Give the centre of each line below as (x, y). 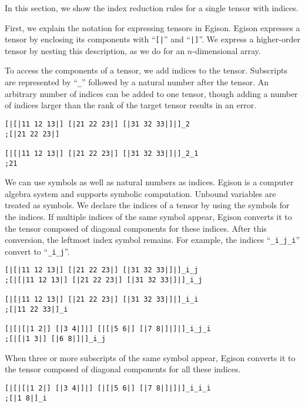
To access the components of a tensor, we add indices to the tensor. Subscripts (146, 70)
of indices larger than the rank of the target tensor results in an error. (131, 105)
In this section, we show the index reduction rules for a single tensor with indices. (152, 8)
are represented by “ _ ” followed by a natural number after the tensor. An (137, 82)
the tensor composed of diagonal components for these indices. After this (136, 228)
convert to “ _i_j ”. (37, 251)
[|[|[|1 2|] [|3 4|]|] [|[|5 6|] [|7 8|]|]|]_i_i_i (108, 388)
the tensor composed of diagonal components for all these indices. (123, 369)
